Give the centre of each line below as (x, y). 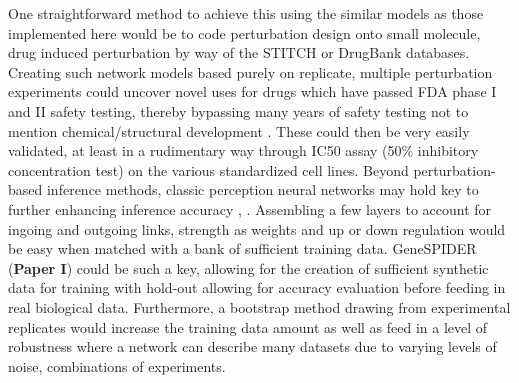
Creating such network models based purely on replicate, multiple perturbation (250, 71)
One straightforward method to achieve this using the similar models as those (246, 13)
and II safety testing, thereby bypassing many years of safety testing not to (238, 110)
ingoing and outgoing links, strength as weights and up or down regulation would (257, 228)
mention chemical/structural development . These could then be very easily (239, 130)
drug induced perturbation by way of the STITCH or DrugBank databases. (239, 52)
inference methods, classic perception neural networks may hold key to (262, 189)
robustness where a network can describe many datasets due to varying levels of (252, 346)
